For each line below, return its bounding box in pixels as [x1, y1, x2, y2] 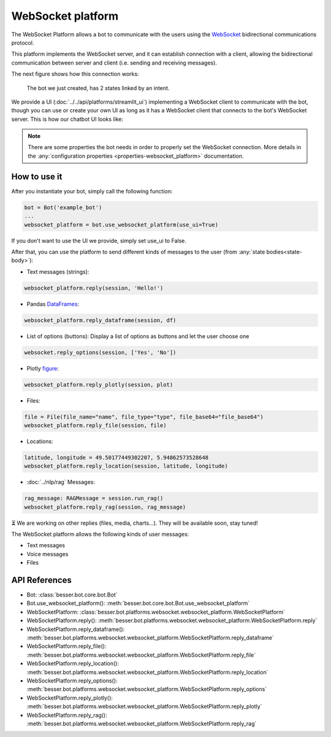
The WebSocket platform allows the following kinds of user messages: [11, 531, 189, 538]
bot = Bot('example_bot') [24, 204, 102, 211]
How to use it [11, 171, 63, 182]
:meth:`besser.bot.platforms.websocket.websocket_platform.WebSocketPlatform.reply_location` [26, 668, 268, 676]
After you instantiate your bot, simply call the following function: [11, 187, 173, 195]
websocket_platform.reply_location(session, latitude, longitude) [24, 463, 228, 469]
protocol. [11, 39, 34, 46]
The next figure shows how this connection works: [11, 71, 139, 78]
